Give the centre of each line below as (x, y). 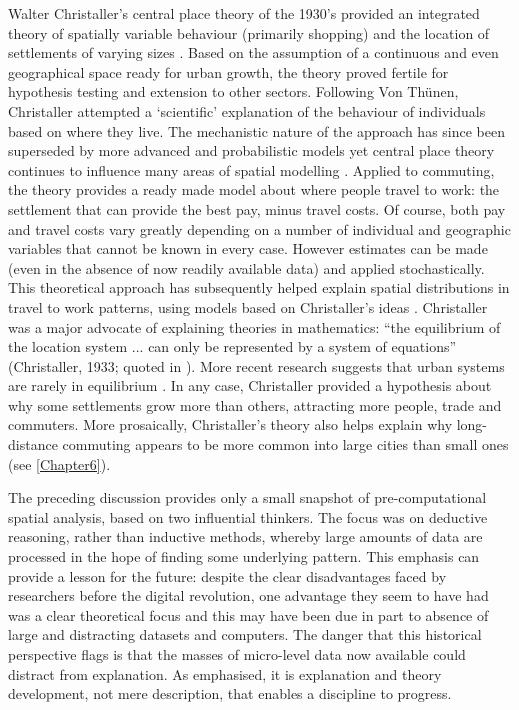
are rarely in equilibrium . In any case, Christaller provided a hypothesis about (250, 385)
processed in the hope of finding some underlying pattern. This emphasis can (244, 556)
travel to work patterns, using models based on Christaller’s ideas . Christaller (248, 306)
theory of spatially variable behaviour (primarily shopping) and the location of (249, 32)
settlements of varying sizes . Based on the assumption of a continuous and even (253, 52)
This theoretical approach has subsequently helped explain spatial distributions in (259, 287)
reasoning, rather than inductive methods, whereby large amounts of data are (245, 536)
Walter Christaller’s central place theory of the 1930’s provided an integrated (244, 13)
